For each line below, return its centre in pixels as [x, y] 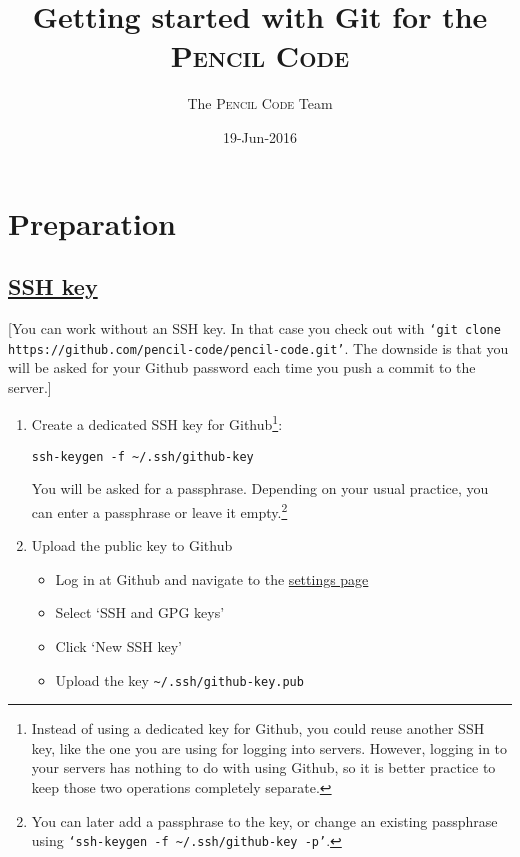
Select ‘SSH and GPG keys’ [140, 612]
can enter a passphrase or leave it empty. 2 [159, 510]
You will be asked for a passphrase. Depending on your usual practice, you [260, 488]
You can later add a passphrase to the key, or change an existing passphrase [264, 820]
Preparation [92, 222]
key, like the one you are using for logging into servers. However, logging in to [269, 747]
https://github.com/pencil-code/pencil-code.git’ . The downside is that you [258, 347]
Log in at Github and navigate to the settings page [212, 578]
